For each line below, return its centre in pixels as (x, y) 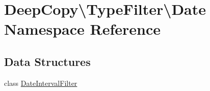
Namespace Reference (82, 29)
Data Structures (47, 61)
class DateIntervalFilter (41, 83)
